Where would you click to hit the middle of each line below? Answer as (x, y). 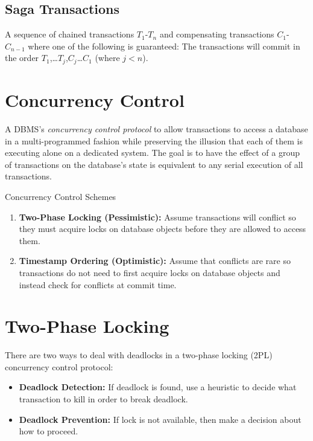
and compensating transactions (217, 34)
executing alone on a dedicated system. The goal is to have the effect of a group (153, 153)
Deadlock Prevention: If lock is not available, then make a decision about (160, 419)
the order (22, 58)
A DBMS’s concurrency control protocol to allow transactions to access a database (156, 128)
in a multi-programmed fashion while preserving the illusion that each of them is (154, 140)
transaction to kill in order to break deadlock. (103, 399)
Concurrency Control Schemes (61, 196)
